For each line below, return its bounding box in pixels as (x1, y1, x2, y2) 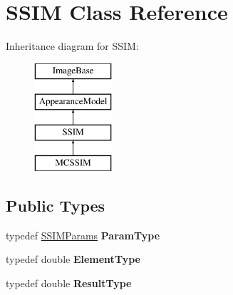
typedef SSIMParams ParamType (6, 227, 160, 242)
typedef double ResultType (6, 275, 132, 290)
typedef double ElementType (6, 252, 140, 266)
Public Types (6, 194, 105, 216)
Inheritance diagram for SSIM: (6, 38, 139, 53)
